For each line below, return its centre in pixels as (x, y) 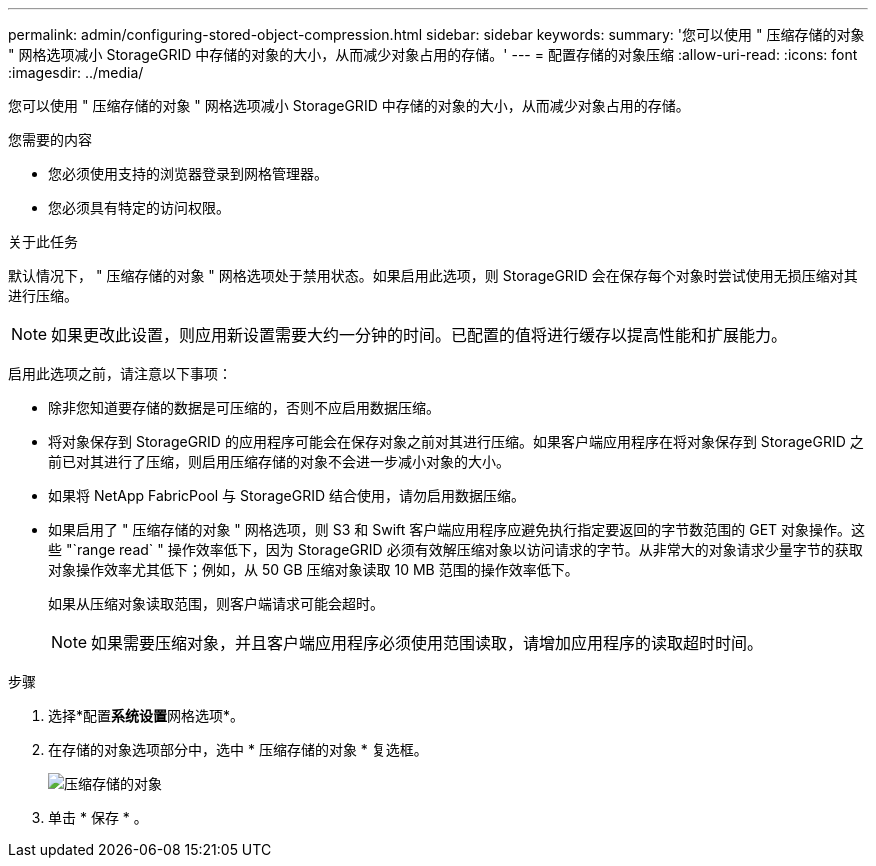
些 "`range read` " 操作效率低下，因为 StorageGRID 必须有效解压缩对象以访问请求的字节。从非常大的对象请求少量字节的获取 (455, 549)
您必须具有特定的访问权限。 (139, 207)
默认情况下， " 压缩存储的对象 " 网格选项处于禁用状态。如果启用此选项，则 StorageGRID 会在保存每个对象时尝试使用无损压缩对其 (433, 275)
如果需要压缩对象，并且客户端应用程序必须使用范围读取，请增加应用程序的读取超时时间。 (427, 643)
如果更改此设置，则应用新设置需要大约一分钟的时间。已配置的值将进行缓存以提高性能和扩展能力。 (419, 335)
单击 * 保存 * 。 (98, 817)
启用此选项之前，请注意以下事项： (120, 373)
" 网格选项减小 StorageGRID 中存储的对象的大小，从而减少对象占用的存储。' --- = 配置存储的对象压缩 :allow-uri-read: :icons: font (433, 54)
